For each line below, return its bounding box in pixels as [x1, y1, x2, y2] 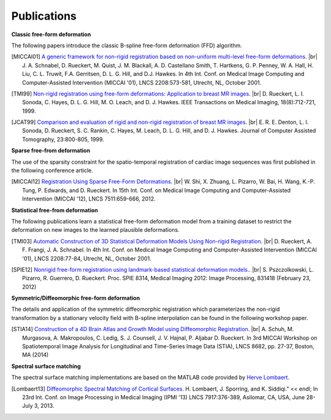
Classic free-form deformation [11, 31, 91, 38]
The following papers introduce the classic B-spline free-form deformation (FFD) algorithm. [11, 42, 242, 49]
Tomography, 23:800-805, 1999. [22, 136, 104, 143]
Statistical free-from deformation [11, 206, 98, 214]
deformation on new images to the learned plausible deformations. [11, 226, 180, 234]
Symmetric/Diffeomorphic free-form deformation [11, 294, 140, 302]
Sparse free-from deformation [11, 147, 91, 155]
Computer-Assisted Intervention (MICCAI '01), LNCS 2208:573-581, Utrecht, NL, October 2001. [22, 78, 262, 86]
